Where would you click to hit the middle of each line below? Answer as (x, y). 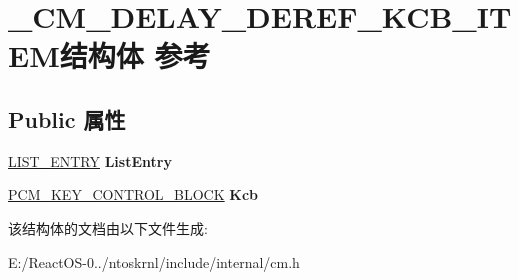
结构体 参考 (135, 55)
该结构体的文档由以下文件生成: (108, 227)
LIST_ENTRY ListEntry (90, 160)
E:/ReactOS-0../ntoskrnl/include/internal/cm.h (154, 261)
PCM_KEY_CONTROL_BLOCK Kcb (133, 194)
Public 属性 (67, 118)
